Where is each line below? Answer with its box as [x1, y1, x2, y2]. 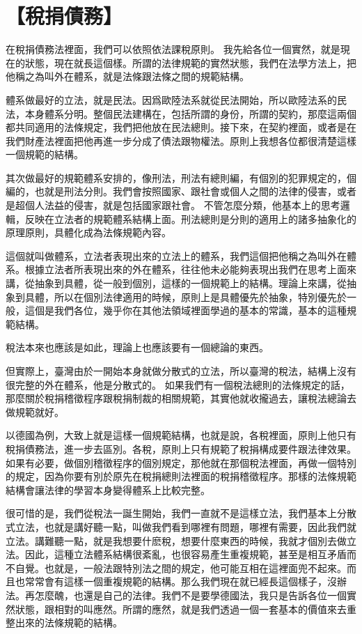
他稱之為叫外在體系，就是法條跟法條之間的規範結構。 [6, 69, 249, 84]
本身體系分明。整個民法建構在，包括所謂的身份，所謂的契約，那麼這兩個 [24, 106, 356, 121]
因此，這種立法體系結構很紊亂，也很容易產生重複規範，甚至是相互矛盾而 [24, 547, 356, 562]
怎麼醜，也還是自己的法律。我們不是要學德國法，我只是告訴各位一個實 [34, 587, 356, 602]
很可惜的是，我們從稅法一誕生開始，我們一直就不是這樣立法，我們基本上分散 [6, 506, 356, 520]
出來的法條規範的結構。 [15, 615, 123, 630]
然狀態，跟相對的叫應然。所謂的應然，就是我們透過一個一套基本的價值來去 [6, 601, 347, 616]
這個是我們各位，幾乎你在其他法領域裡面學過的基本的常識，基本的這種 [24, 303, 347, 318]
